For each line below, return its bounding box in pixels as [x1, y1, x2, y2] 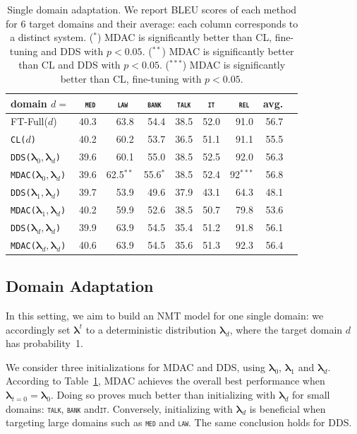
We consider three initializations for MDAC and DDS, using [6, 359, 266, 374]
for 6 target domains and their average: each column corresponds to [6, 16, 298, 30]
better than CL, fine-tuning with [60, 71, 202, 86]
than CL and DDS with [18, 57, 121, 72]
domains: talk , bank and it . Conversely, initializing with [6, 401, 233, 416]
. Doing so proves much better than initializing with [51, 387, 276, 402]
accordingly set [6, 322, 71, 336]
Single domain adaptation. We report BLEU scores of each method [7, 2, 297, 16]
